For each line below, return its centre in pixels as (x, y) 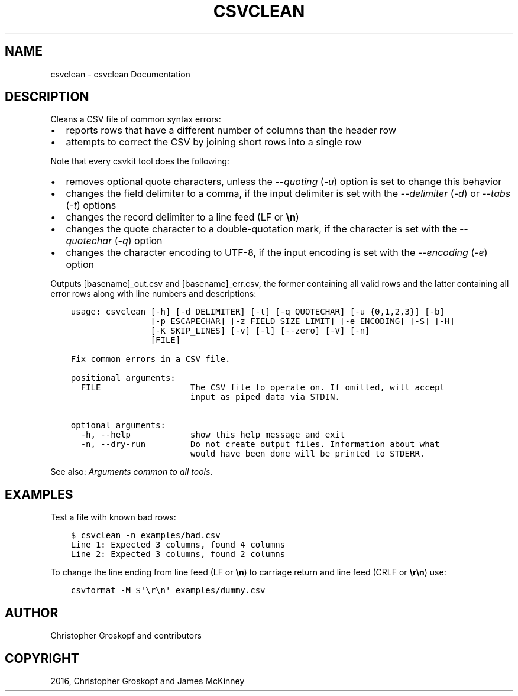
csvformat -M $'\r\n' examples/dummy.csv (168, 590)
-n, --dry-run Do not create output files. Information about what (260, 444)
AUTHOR (32, 613)
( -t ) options (91, 205)
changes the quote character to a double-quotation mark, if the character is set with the (261, 229)
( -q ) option (138, 241)
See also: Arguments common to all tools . (132, 472)
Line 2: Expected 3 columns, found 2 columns (178, 554)
